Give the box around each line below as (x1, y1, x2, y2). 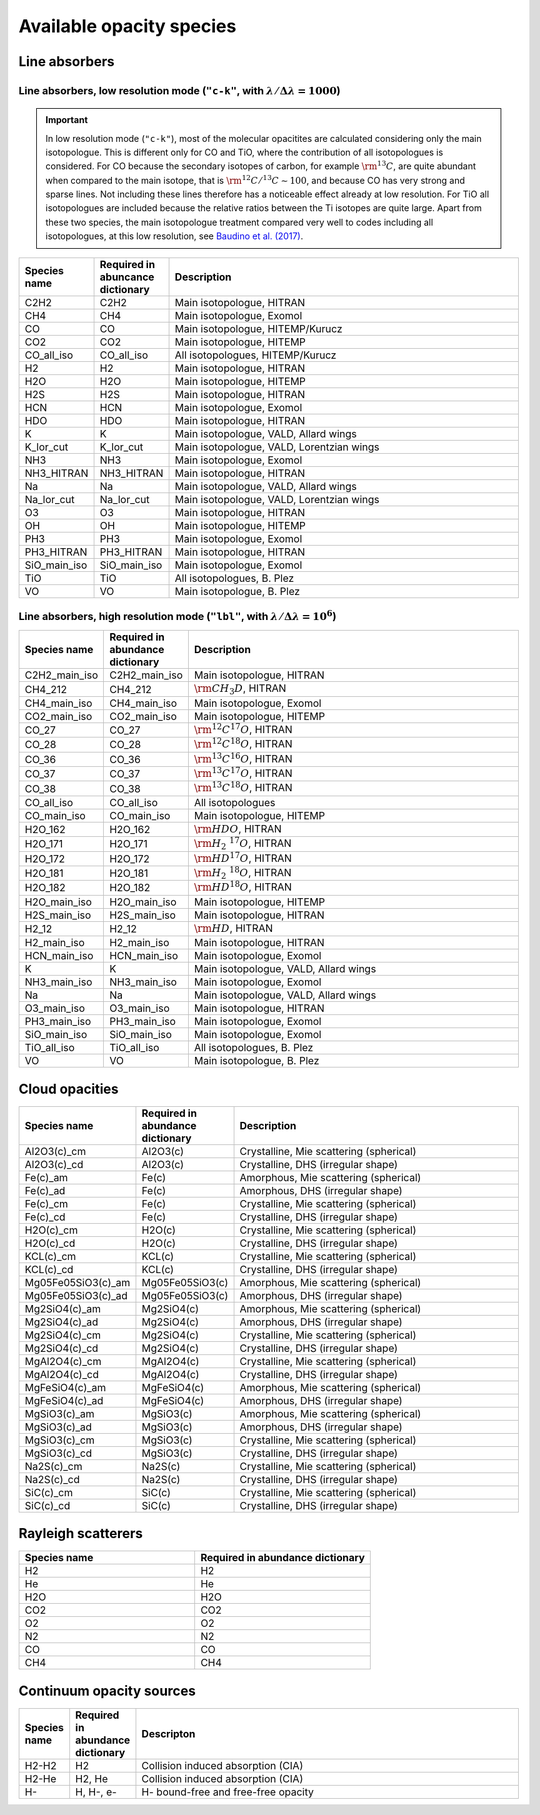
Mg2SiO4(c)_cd (24, 1341, 99, 1355)
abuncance (99, 270, 155, 284)
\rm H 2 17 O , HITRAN (193, 835, 292, 852)
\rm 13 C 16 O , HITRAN (193, 750, 293, 765)
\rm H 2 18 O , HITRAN (193, 864, 292, 882)
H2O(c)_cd (24, 1236, 76, 1250)
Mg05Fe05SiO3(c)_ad (24, 1288, 129, 1302)
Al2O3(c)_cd (24, 1157, 84, 1171)
